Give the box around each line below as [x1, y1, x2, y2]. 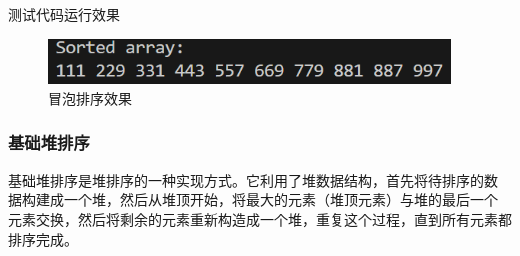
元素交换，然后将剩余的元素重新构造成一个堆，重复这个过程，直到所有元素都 [8, 208, 512, 229]
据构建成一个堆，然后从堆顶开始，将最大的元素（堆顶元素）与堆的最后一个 [8, 189, 498, 210]
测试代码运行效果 [8, 4, 120, 24]
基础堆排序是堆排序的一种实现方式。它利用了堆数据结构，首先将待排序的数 [8, 169, 498, 190]
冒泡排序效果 [48, 87, 132, 108]
